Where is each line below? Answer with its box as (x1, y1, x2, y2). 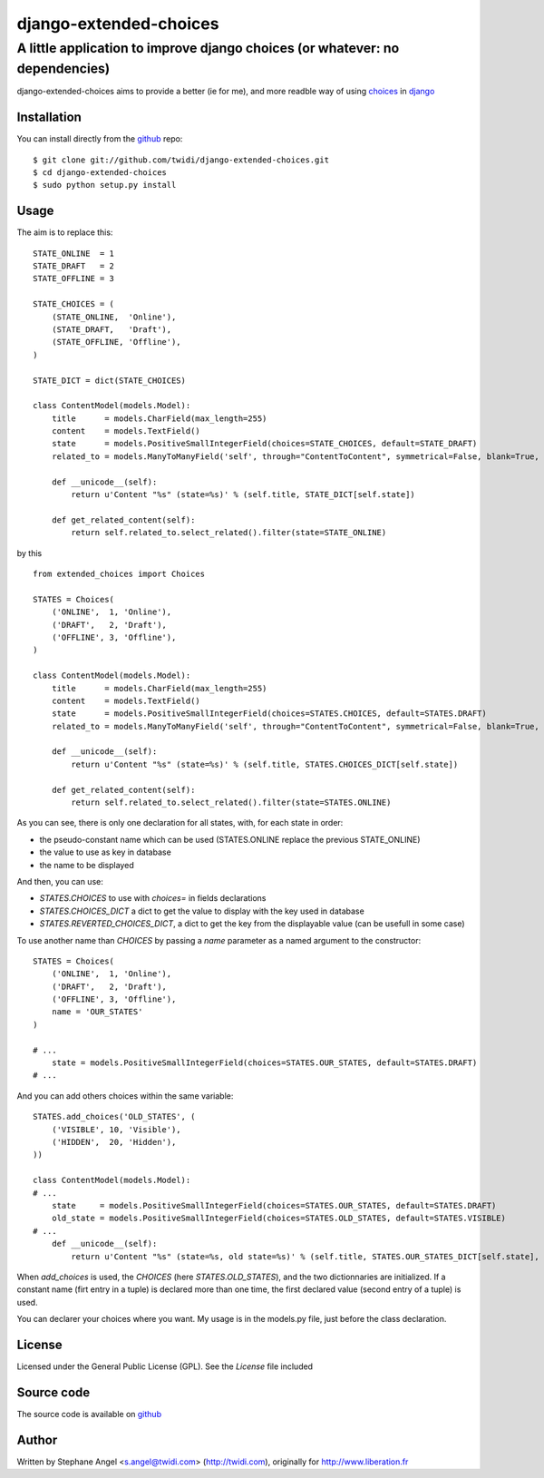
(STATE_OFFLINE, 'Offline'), (51, 337, 181, 347)
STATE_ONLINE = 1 (33, 248, 115, 259)
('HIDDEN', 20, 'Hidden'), (51, 1137, 177, 1147)
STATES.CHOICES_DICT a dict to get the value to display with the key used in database (39, 905, 364, 916)
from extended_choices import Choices (33, 568, 206, 579)
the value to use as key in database (39, 847, 171, 857)
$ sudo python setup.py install (33, 180, 177, 191)
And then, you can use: (16, 876, 103, 886)
